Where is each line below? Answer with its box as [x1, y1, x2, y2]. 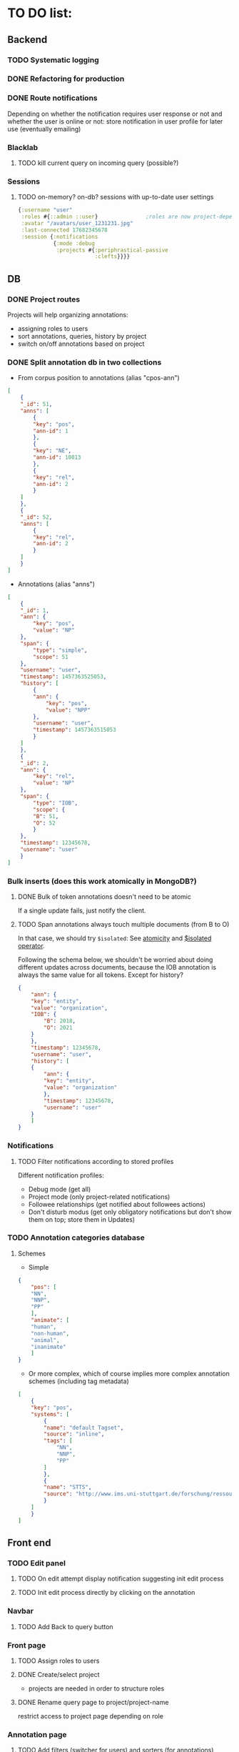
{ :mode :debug [53, 239, 95, 247]
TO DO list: [7, 5, 73, 21]
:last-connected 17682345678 [21, 227, 108, 234]
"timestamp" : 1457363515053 [33, 727, 116, 734]
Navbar [7, 1606, 34, 1616]
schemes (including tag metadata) [28, 1377, 130, 1385]
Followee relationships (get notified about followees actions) [28, 1200, 205, 1208]
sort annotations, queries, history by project [17, 332, 147, 340]
